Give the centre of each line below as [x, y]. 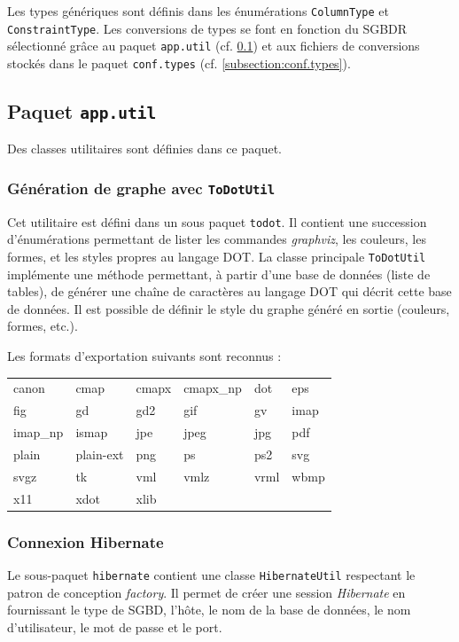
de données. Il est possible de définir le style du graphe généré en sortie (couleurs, [229, 308]
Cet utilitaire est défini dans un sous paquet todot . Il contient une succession [217, 221]
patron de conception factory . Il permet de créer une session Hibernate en [206, 592]
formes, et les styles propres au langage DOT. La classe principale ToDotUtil [217, 257]
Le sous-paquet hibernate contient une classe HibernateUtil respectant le [211, 574]
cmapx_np [213, 388]
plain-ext [100, 454]
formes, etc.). [43, 326]
